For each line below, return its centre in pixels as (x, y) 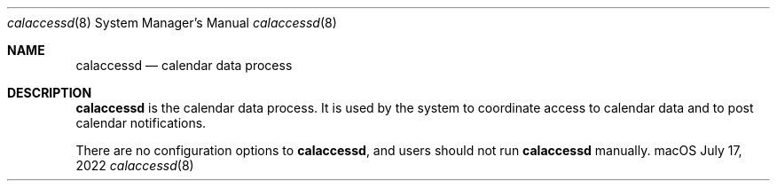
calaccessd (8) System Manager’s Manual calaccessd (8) (172, 23)
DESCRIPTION (50, 93)
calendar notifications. (141, 123)
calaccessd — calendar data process (184, 65)
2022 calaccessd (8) (135, 165)
